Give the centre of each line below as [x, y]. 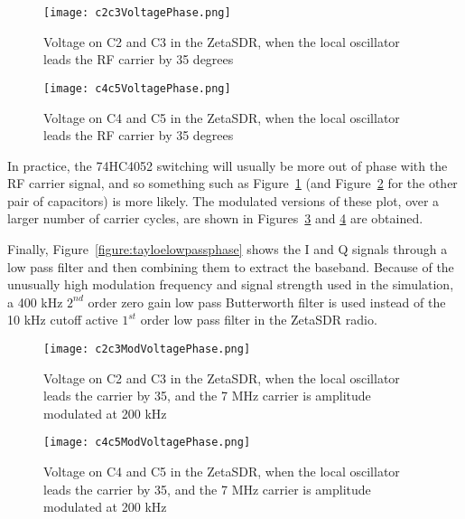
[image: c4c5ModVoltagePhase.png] [147, 443]
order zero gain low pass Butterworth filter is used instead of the [267, 302]
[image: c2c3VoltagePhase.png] [137, 13]
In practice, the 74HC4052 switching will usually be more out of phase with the [228, 165]
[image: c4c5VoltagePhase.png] [137, 88]
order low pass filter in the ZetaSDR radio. [259, 320]
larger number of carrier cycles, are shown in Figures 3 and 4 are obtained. [215, 218]
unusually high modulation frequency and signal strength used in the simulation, [231, 284]
